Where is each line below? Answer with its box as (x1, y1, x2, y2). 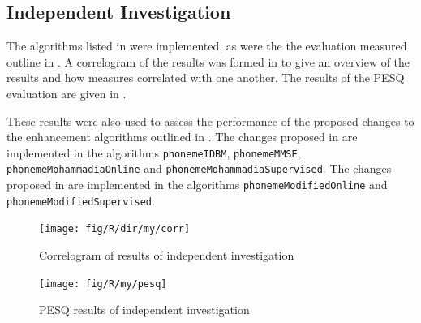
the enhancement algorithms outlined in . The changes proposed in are (6, 128, 358, 145)
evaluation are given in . (6, 84, 127, 101)
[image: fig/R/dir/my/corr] (39, 223, 191, 235)
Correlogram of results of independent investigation (39, 247, 294, 264)
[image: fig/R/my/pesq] (39, 278, 167, 290)
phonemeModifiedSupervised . (6, 192, 155, 209)
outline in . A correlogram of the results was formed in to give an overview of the (6, 53, 410, 70)
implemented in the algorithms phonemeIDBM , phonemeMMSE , (6, 144, 301, 161)
